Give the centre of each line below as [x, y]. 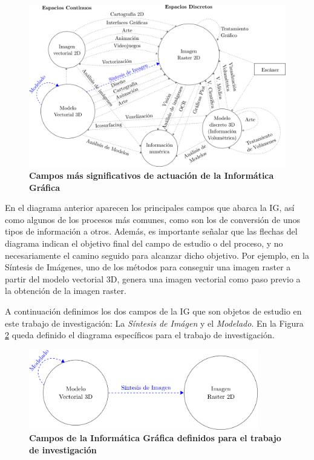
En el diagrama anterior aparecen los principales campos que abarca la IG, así [150, 208]
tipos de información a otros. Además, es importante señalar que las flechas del [151, 231]
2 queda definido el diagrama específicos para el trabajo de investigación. [140, 335]
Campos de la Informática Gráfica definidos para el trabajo [155, 438]
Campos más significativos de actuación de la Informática [152, 175]
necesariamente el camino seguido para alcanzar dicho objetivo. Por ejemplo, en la [157, 255]
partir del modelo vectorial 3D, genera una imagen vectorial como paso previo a [153, 278]
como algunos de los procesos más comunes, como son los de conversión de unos [153, 219]
